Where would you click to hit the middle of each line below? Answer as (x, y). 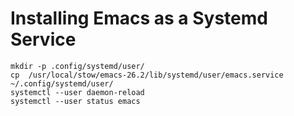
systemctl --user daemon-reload (77, 92)
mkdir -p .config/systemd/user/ (77, 66)
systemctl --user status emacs (75, 101)
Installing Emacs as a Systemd (139, 18)
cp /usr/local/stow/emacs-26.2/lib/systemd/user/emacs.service (147, 75)
